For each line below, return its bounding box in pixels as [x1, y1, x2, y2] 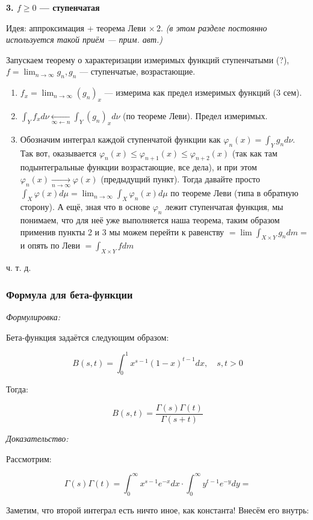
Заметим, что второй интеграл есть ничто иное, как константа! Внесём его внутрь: [6, 503, 309, 516]
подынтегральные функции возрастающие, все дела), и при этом [20, 161, 257, 173]
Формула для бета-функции [6, 286, 133, 302]
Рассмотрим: [6, 452, 52, 465]
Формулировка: [6, 310, 61, 323]
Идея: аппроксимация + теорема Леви [6, 21, 146, 34]
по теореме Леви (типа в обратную [170, 187, 299, 199]
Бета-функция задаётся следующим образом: [6, 330, 169, 343]
